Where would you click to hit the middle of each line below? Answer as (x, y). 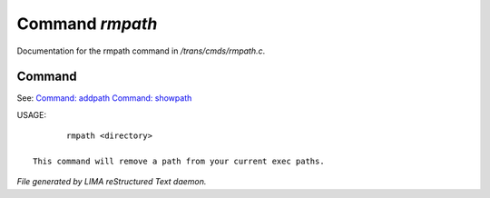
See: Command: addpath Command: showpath (104, 98)
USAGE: (32, 114)
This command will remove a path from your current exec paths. (179, 162)
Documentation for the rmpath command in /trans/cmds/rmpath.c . (141, 51)
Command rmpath (87, 24)
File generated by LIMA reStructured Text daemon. (112, 182)
